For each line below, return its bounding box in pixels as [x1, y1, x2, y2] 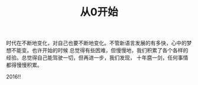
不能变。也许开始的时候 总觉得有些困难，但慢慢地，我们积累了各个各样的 [11, 47, 189, 54]
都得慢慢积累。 [6, 62, 42, 69]
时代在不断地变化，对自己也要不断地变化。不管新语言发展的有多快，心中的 [6, 39, 187, 47]
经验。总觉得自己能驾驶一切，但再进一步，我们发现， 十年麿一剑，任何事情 [6, 54, 189, 62]
